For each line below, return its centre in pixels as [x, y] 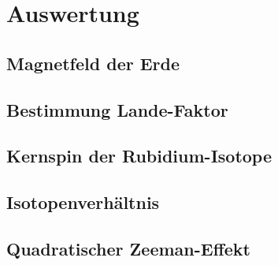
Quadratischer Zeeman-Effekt [128, 248]
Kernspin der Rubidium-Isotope [139, 156]
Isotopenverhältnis [83, 202]
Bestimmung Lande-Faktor [117, 109]
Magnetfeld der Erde [93, 63]
